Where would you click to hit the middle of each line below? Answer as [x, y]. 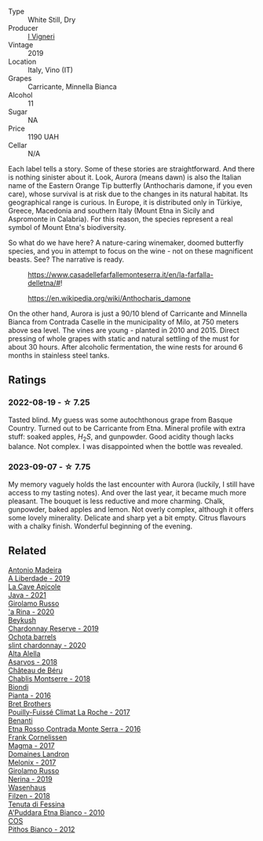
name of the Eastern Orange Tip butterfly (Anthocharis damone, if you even [130, 185]
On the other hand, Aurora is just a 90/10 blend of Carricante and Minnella [128, 313]
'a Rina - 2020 [31, 611]
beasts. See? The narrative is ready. [66, 259]
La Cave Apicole [35, 587]
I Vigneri [41, 36]
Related [27, 551]
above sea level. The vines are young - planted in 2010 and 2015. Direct [124, 330]
